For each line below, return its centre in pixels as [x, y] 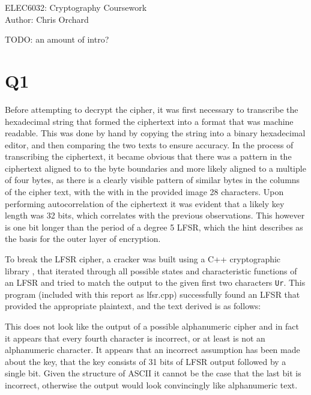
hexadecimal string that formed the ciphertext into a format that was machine [149, 121]
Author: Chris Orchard [47, 19]
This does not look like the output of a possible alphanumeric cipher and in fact [152, 326]
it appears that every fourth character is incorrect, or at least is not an [135, 338]
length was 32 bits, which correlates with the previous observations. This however [155, 215]
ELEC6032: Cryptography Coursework [76, 7]
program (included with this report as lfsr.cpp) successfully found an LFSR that [152, 294]
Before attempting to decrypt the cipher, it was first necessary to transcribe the [152, 109]
